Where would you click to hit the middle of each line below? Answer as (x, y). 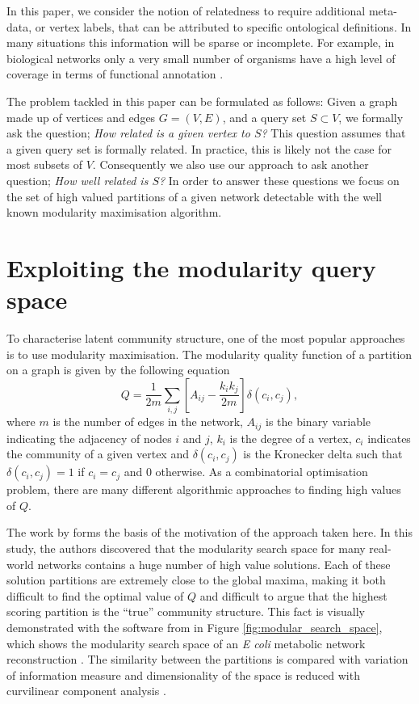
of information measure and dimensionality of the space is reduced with (183, 674)
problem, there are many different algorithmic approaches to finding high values (204, 489)
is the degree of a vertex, (291, 438)
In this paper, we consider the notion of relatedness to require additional (186, 11)
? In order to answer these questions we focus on (279, 180)
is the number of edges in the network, (148, 422)
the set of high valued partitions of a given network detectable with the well (194, 196)
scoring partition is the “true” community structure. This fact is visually (186, 611)
